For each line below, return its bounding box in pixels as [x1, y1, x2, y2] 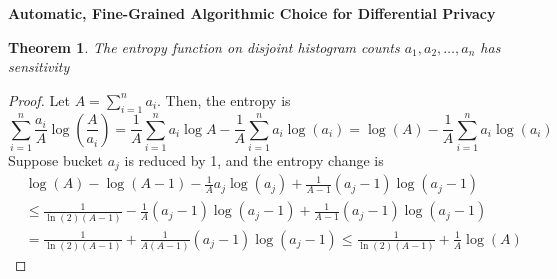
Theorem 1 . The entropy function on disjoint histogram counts [8, 36, 400, 57]
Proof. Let [8, 89, 70, 110]
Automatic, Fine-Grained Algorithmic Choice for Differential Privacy [8, 3, 496, 23]
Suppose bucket [8, 149, 103, 170]
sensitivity [8, 56, 70, 77]
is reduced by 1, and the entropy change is [124, 149, 384, 170]
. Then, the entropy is [157, 89, 291, 110]
